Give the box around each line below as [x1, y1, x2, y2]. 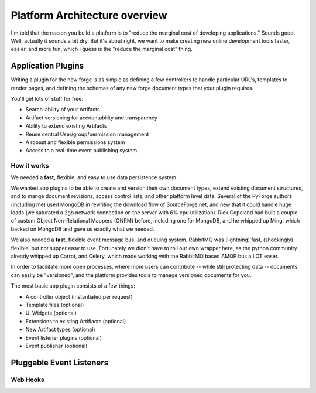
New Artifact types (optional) [25, 326, 96, 333]
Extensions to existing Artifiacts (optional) [25, 317, 126, 324]
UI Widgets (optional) [25, 309, 77, 316]
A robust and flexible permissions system [25, 138, 125, 146]
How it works [11, 162, 49, 170]
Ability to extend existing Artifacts [25, 122, 107, 129]
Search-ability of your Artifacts [25, 106, 100, 113]
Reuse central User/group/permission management [25, 131, 149, 138]
